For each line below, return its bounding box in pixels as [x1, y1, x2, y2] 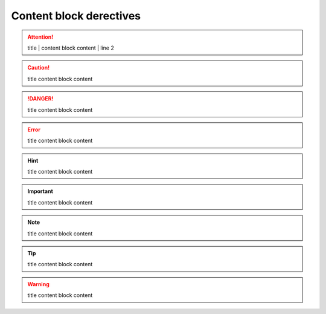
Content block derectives [11, 9, 141, 22]
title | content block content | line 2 [27, 44, 115, 51]
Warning [27, 280, 50, 287]
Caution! [27, 64, 50, 71]
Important [27, 188, 54, 195]
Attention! [27, 33, 54, 41]
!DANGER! [27, 95, 54, 102]
